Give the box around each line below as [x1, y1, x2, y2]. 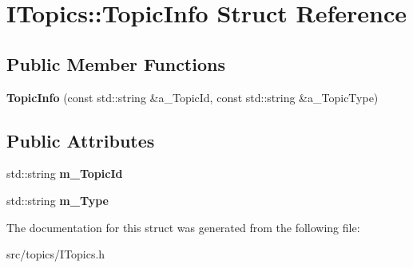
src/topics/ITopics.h [6, 246, 105, 262]
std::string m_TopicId [6, 165, 123, 182]
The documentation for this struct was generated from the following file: [6, 219, 360, 235]
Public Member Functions [6, 51, 225, 76]
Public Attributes [6, 128, 155, 152]
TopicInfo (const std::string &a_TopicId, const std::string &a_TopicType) [6, 89, 379, 105]
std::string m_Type [6, 191, 109, 208]
